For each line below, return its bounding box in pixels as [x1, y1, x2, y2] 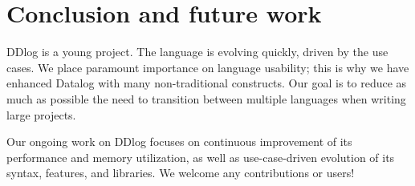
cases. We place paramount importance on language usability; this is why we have [6, 59, 409, 75]
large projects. [6, 106, 76, 123]
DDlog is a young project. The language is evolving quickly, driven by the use [6, 43, 389, 60]
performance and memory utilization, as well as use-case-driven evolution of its [6, 148, 395, 165]
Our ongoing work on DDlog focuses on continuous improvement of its [6, 133, 352, 150]
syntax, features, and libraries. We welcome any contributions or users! [6, 164, 355, 181]
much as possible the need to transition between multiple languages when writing [6, 90, 406, 107]
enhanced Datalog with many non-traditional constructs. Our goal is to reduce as [6, 75, 407, 91]
